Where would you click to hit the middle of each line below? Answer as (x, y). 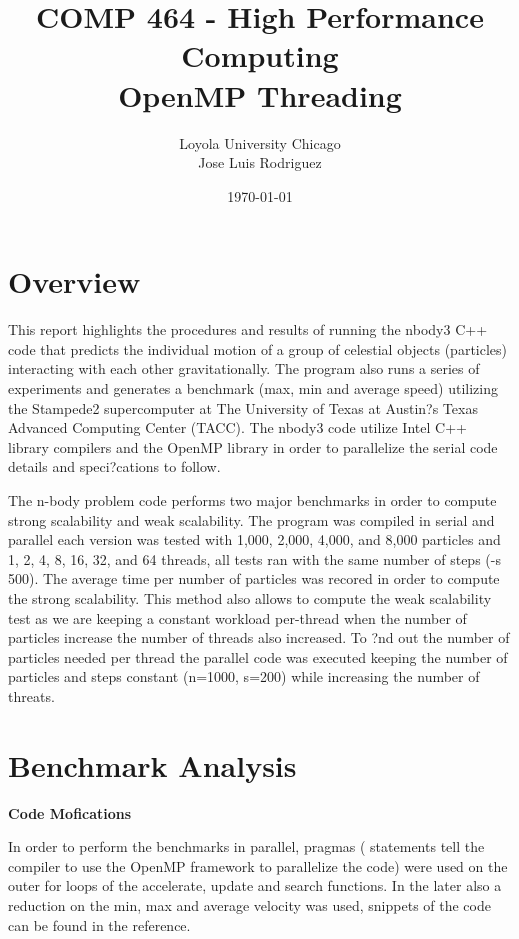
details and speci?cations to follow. (114, 466)
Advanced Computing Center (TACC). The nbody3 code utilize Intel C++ (237, 427)
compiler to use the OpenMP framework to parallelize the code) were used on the (258, 865)
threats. (31, 695)
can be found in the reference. (99, 924)
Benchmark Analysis (152, 764)
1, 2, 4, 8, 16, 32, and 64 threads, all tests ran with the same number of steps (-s (254, 558)
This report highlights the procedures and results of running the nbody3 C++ (248, 329)
